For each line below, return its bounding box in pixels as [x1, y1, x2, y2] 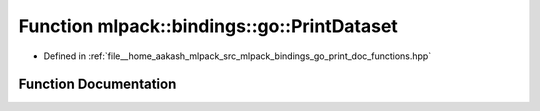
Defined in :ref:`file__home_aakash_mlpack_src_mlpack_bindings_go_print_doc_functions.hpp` [43, 50, 432, 62]
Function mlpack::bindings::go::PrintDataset [18, 15, 399, 37]
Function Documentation [18, 76, 177, 93]
